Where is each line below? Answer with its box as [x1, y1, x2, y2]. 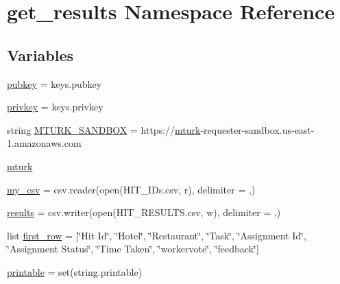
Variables [7, 44, 74, 65]
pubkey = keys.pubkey [7, 76, 102, 91]
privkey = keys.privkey [7, 99, 104, 114]
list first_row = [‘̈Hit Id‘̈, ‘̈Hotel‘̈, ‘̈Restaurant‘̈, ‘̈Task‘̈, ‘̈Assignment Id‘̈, [7, 228, 306, 242]
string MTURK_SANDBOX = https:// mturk [7, 122, 201, 137]
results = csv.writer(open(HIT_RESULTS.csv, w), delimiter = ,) [7, 205, 281, 220]
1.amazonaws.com [7, 136, 82, 150]
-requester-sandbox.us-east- [200, 122, 315, 137]
